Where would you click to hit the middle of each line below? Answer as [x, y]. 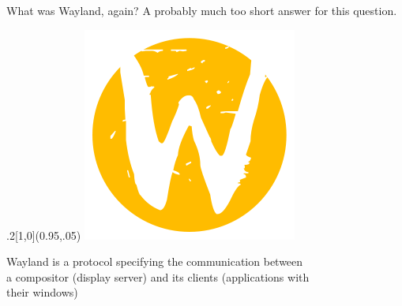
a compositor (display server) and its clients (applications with [158, 276]
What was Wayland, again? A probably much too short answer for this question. [202, 10]
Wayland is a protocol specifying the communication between [155, 261]
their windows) [42, 292]
